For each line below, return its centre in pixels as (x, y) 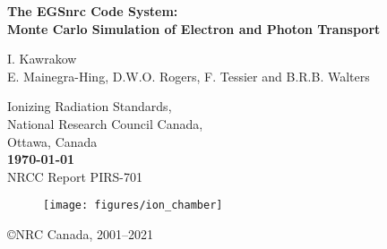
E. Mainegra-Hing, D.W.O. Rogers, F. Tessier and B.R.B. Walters (189, 76)
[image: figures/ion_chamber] (133, 206)
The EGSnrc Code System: (93, 11)
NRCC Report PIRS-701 (75, 176)
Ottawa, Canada (52, 141)
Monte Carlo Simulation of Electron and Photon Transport (194, 28)
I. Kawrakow (42, 59)
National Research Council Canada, (105, 123)
